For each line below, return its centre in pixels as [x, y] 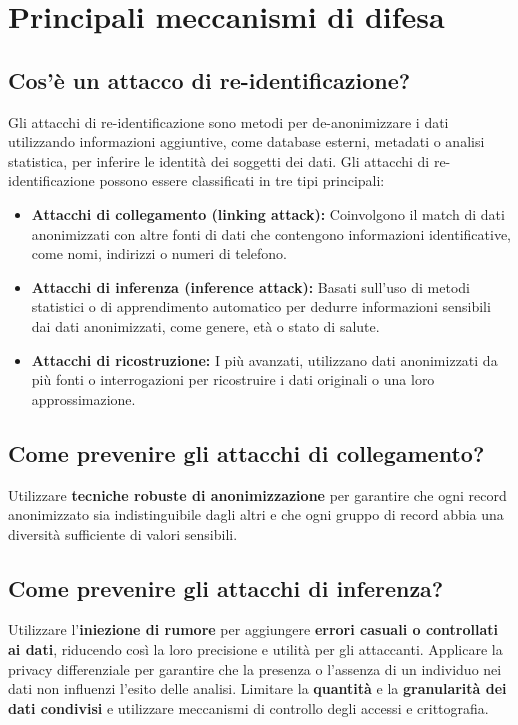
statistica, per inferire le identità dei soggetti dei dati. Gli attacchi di [219, 160]
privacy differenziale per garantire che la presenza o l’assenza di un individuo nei [255, 668]
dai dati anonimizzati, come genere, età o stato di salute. [205, 325]
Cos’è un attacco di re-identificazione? [209, 79]
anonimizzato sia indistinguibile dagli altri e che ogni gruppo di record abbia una [256, 514]
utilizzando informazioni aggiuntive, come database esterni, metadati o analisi [246, 141]
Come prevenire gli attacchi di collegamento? [246, 452]
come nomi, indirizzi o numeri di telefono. [159, 253]
